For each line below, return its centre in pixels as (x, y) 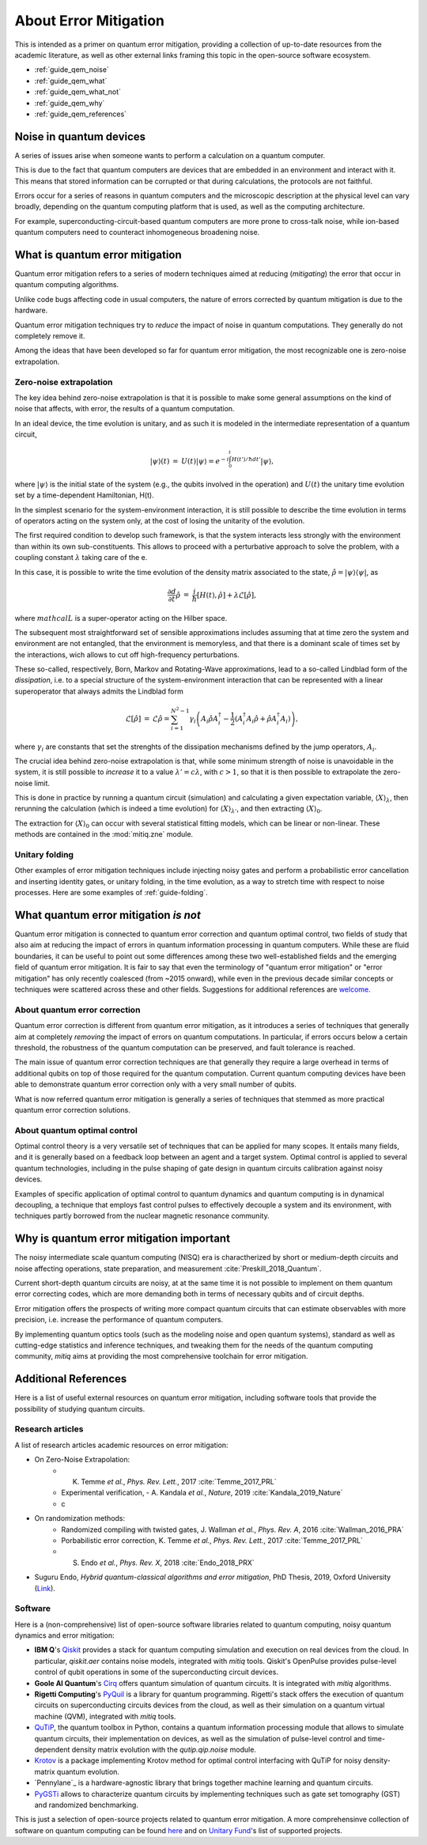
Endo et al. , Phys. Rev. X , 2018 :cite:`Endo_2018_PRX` (168, 1563)
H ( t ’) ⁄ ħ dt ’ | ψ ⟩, (253, 461)
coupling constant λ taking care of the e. (81, 558)
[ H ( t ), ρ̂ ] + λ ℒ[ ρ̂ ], (227, 595)
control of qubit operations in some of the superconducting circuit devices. (156, 1672)
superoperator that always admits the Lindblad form (99, 691)
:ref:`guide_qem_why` (70, 103)
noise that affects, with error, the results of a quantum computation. (125, 409)
